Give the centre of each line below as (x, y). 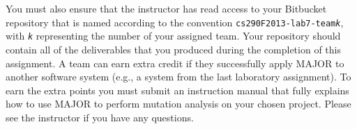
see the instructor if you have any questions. (100, 117)
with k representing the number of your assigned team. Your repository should (173, 36)
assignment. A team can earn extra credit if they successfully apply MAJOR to (175, 63)
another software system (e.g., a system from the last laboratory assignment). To (178, 77)
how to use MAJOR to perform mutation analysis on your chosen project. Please (178, 104)
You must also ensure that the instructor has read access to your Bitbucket (166, 8)
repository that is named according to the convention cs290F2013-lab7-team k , (175, 22)
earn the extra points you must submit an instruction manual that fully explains (177, 90)
